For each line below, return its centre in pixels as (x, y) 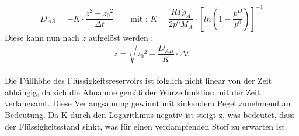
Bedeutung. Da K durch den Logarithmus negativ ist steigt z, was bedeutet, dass (150, 115)
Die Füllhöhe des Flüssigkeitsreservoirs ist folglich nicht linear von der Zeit (138, 80)
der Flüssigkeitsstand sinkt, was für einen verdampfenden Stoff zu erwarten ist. (146, 126)
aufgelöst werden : (121, 37)
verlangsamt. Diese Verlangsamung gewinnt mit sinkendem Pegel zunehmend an (148, 103)
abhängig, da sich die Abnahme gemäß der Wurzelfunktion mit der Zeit (133, 92)
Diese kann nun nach (42, 37)
